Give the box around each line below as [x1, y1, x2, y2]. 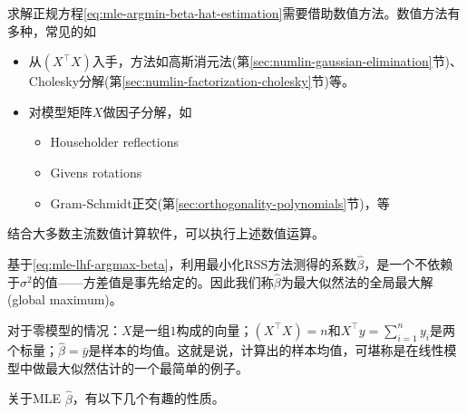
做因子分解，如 [102, 101, 192, 120]
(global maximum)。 [7, 290, 122, 309]
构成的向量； [176, 320, 253, 339]
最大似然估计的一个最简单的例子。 [44, 358, 248, 377]
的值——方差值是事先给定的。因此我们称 [32, 272, 274, 291]
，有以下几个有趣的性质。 [72, 389, 225, 408]
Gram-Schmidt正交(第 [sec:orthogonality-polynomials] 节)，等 [50, 193, 390, 212]
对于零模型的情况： [7, 320, 122, 339]
